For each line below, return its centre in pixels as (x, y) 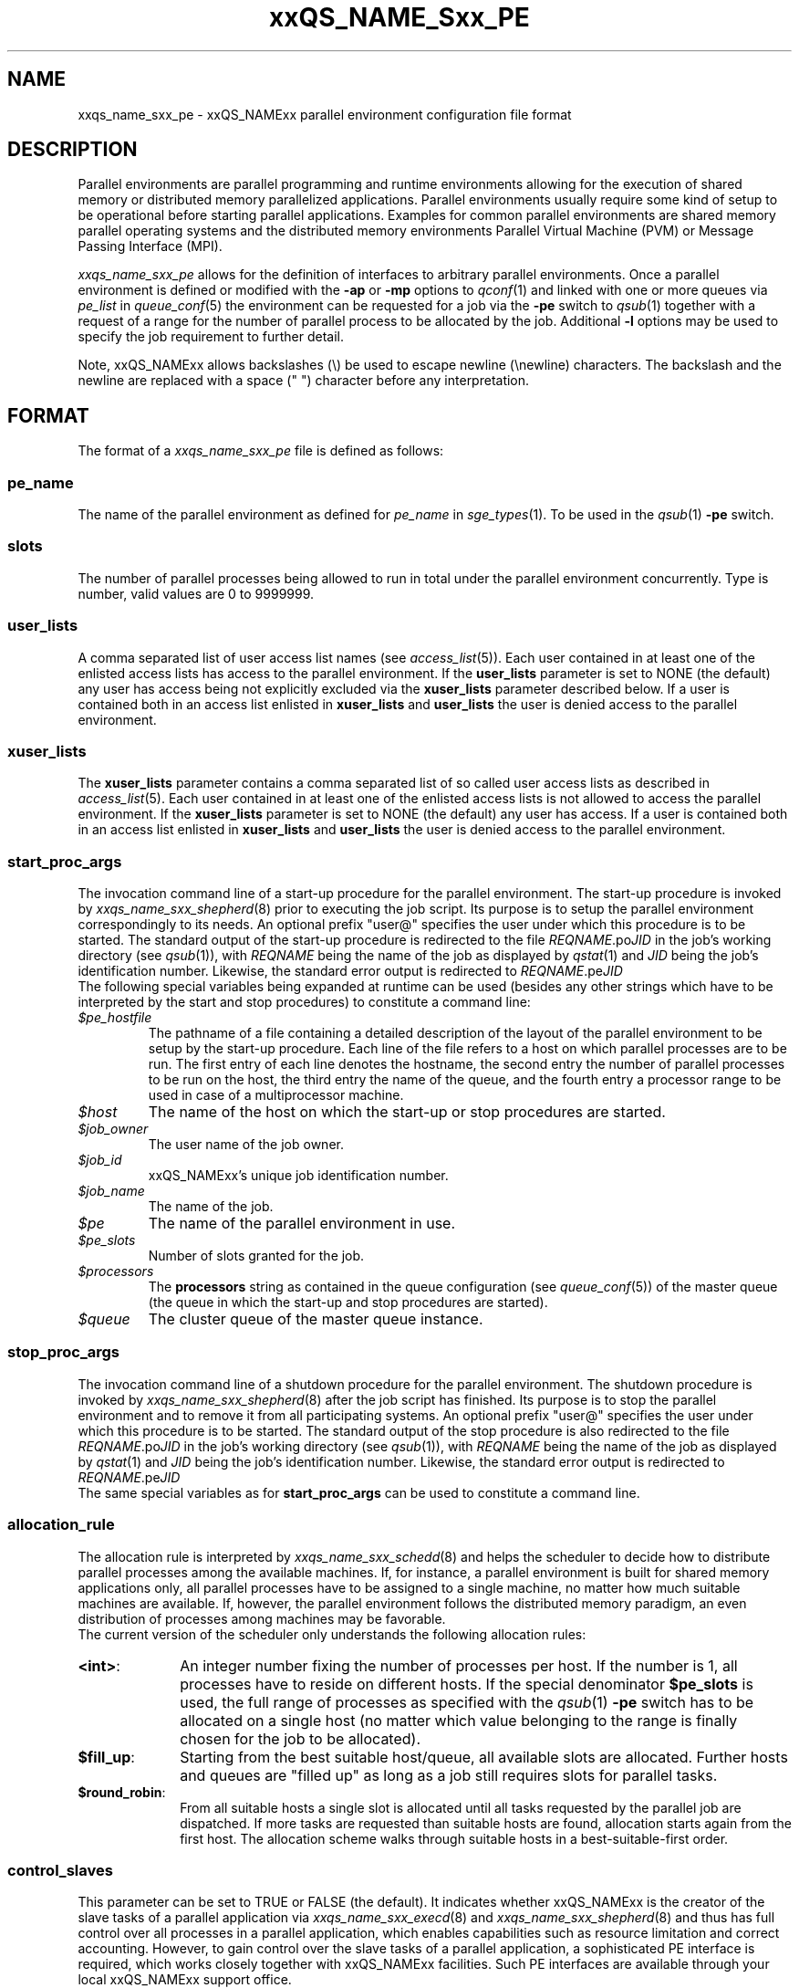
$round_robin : (122, 1792)
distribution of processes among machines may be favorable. (262, 1618)
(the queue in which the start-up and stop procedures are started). (348, 1303)
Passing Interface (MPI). (150, 246)
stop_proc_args (63, 1352)
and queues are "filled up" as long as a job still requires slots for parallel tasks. (449, 1775)
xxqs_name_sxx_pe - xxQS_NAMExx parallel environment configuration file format (325, 114)
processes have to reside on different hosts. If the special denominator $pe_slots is (467, 1684)
